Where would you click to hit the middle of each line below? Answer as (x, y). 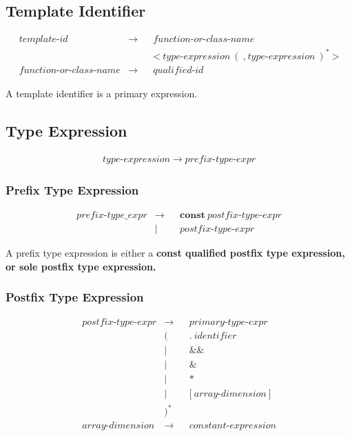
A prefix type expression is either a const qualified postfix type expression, (175, 252)
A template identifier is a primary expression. (102, 93)
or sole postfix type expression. (81, 266)
